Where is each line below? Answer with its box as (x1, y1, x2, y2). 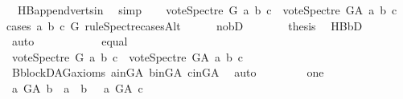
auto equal (11, 33, 128, 49)
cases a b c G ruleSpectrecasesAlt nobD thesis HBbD (6, 17, 363, 34)
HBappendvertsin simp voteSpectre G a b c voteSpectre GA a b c (17, 2, 397, 18)
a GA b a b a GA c (11, 79, 143, 96)
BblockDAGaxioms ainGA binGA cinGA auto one (11, 64, 324, 81)
